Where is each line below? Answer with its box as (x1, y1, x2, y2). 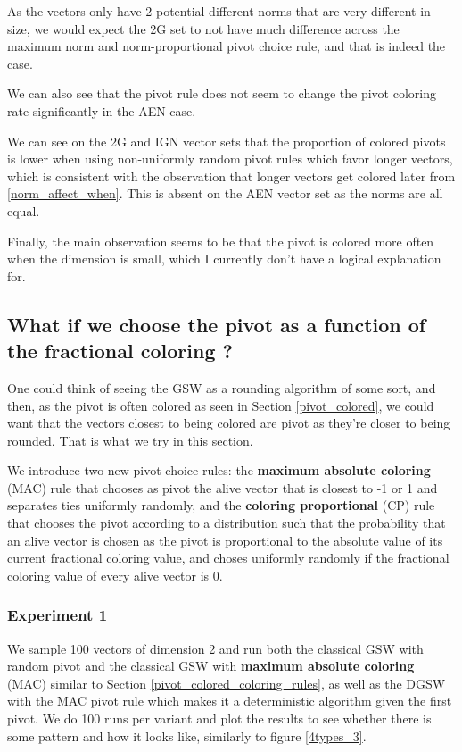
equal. (7, 201, 40, 220)
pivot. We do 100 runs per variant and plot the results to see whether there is (7, 709, 432, 728)
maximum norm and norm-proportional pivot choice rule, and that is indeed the (7, 37, 446, 55)
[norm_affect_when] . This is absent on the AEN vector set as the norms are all (7, 184, 443, 203)
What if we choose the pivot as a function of (7, 310, 426, 338)
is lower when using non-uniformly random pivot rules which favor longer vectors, (7, 149, 453, 168)
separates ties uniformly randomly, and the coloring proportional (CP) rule (7, 496, 435, 514)
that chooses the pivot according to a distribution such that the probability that (7, 514, 446, 532)
